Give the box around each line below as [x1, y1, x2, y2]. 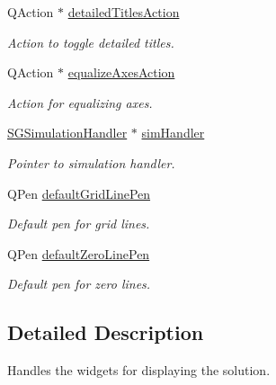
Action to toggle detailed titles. [7, 32, 174, 51]
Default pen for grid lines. [7, 214, 150, 233]
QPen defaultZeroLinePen [7, 244, 150, 263]
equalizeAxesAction [67, 63, 175, 82]
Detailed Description [7, 318, 204, 346]
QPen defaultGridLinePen [7, 184, 151, 202]
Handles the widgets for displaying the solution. [7, 361, 271, 380]
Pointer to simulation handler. [7, 153, 175, 172]
